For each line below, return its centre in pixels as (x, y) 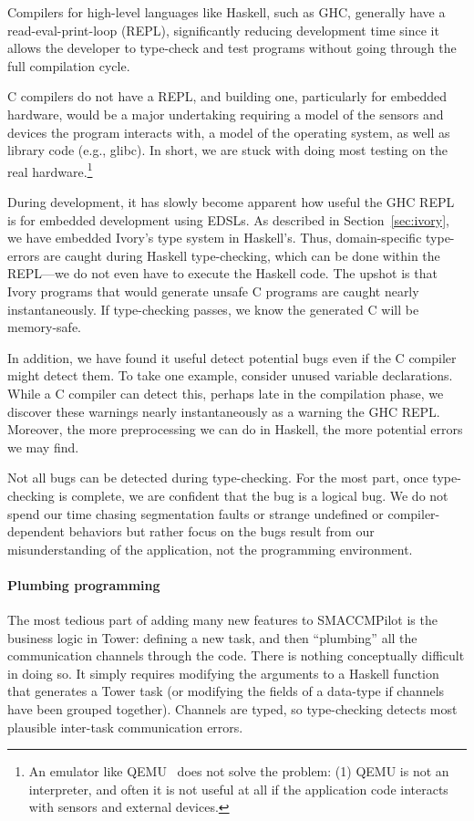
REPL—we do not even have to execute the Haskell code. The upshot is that (222, 273)
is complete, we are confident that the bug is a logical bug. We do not (253, 495)
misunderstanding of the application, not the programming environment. (210, 549)
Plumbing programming (84, 584)
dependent (36, 531)
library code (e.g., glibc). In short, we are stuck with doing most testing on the (228, 150)
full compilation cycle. (69, 65)
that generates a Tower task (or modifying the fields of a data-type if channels (226, 691)
